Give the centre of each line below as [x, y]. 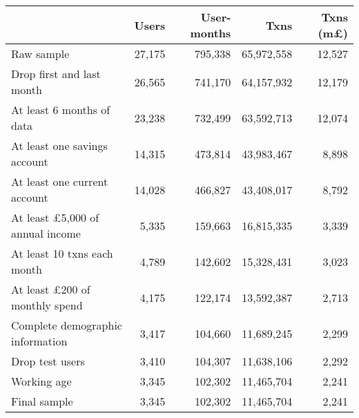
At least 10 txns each [62, 253]
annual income [46, 233]
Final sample [42, 401]
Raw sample [40, 54]
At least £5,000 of [55, 217]
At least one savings [59, 145]
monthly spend [47, 305]
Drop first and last [56, 74]
